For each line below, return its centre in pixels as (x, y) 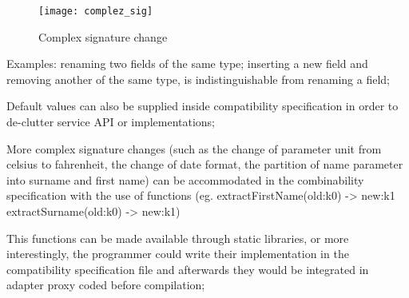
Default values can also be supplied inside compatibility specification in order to (203, 106)
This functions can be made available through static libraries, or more (178, 238)
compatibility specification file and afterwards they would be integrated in (188, 269)
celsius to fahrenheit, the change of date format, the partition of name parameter (205, 164)
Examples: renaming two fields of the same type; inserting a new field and (187, 64)
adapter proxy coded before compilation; (106, 285)
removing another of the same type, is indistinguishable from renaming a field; (198, 79)
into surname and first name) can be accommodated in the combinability (185, 179)
